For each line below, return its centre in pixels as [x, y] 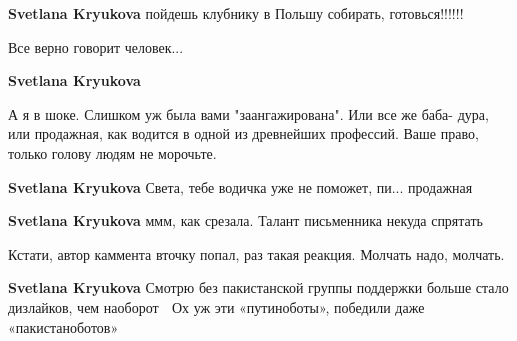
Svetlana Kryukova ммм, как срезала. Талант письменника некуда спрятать [245, 220]
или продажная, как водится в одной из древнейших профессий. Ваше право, [243, 133]
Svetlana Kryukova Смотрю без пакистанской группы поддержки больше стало [258, 287]
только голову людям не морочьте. [112, 152]
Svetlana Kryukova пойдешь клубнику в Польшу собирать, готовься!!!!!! [236, 13]
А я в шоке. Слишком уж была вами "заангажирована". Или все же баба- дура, [248, 113]
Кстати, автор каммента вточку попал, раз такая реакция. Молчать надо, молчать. [256, 253]
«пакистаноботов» [63, 326]
